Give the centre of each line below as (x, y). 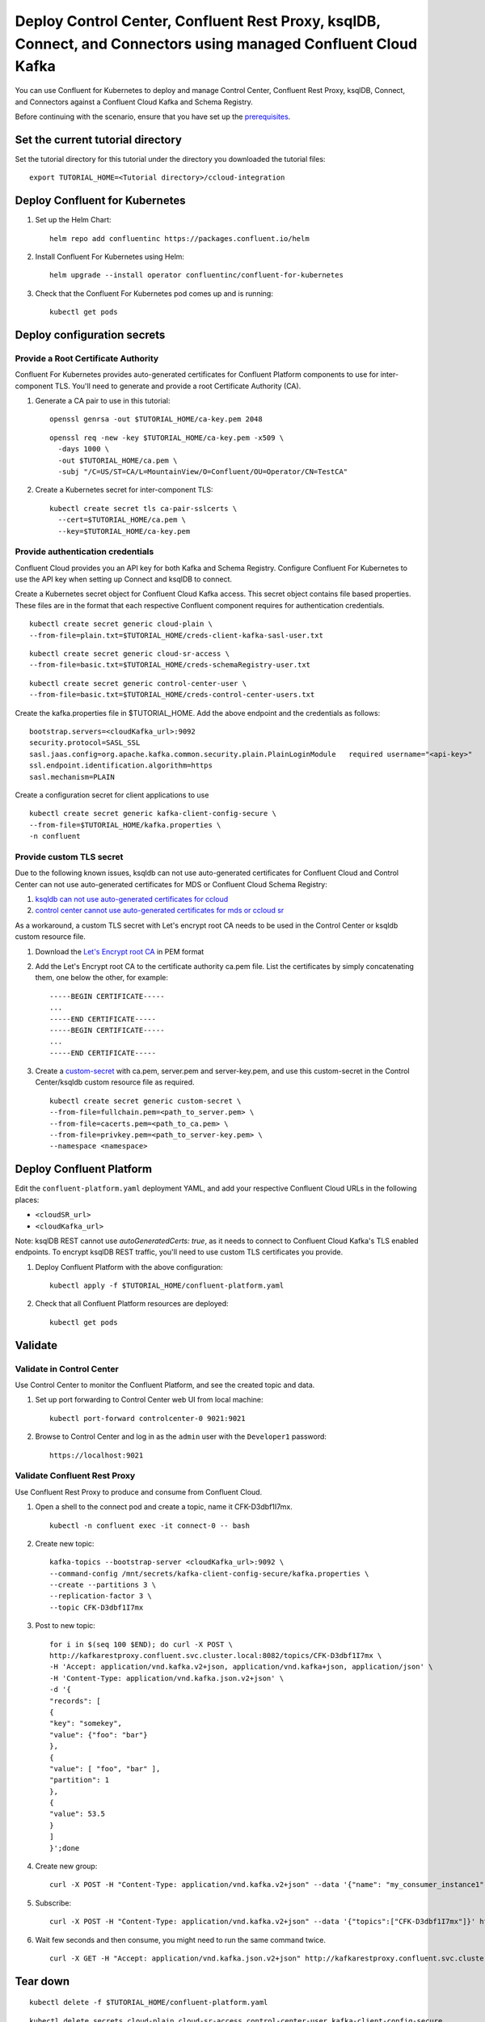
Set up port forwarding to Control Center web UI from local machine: (149, 1400)
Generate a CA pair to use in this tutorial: (103, 401)
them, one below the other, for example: (102, 978)
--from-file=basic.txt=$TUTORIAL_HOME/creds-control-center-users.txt (172, 695)
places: (27, 1199)
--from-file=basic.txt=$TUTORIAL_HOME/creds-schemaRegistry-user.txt (170, 665)
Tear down (42, 1981)
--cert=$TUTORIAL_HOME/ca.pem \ (122, 520)
